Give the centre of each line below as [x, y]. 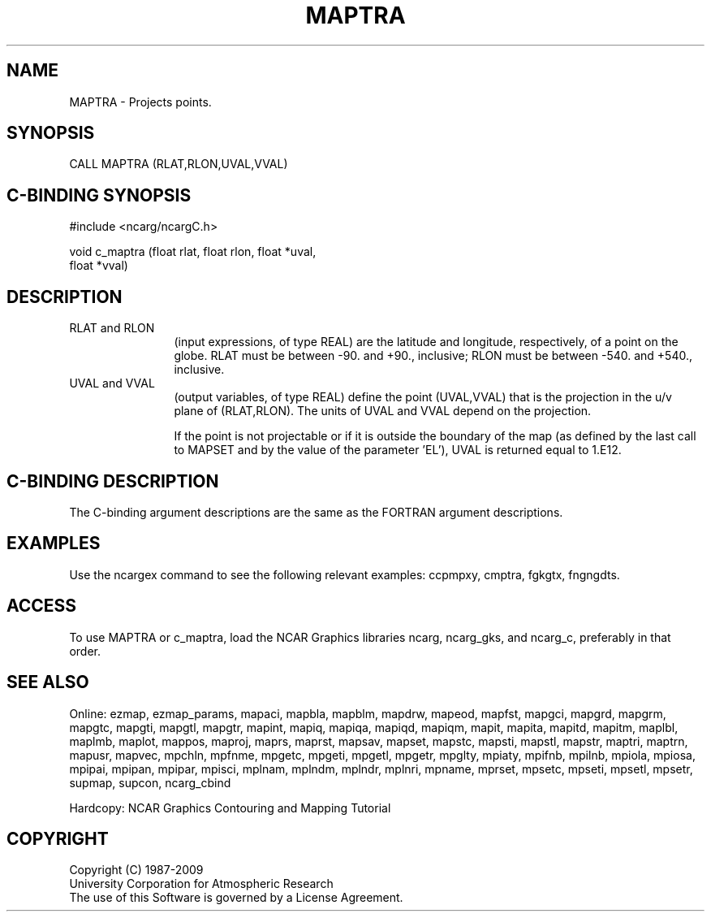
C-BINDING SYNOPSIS [99, 195]
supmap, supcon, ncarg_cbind [150, 782]
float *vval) [99, 266]
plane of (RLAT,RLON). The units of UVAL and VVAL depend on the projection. [383, 411]
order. [85, 651]
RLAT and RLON [112, 328]
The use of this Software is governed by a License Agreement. [236, 898]
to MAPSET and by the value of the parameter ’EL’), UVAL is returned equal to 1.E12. [398, 450]
